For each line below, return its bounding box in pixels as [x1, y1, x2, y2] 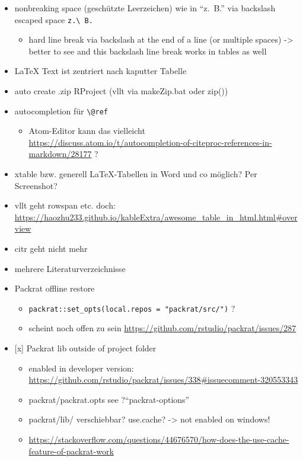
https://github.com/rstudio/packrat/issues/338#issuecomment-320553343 [28, 373, 298, 386]
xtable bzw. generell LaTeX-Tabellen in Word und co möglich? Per [14, 168, 257, 180]
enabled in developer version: [28, 361, 134, 374]
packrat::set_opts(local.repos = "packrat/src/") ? [28, 302, 235, 314]
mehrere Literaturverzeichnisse [14, 262, 126, 274]
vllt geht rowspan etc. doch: [14, 199, 116, 212]
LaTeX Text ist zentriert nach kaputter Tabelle [14, 65, 187, 77]
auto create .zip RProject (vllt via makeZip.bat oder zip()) [14, 85, 228, 97]
